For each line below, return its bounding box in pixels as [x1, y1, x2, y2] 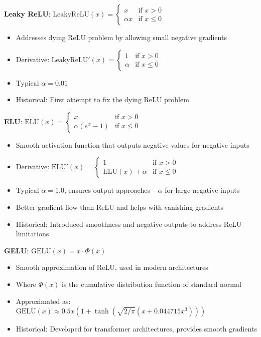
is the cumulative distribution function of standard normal [62, 278, 241, 289]
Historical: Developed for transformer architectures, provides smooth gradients [16, 323, 257, 334]
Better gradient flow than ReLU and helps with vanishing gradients [16, 201, 223, 212]
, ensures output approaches [64, 185, 150, 195]
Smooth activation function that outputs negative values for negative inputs [16, 139, 249, 150]
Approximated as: [16, 295, 71, 306]
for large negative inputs [165, 185, 240, 195]
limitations [16, 228, 49, 239]
